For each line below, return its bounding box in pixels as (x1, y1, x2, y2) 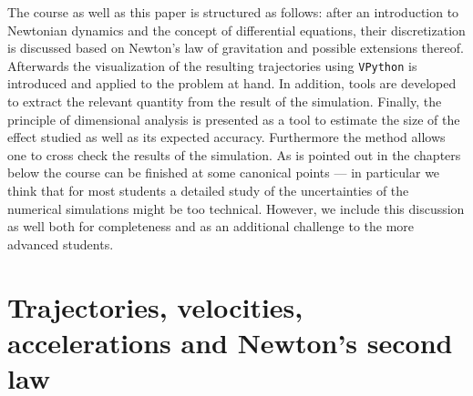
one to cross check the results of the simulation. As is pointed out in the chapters (7, 145, 461, 164)
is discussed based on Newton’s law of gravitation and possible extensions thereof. (7, 38, 464, 57)
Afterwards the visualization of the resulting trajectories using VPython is (7, 56, 417, 75)
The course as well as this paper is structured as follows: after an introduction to (7, 3, 459, 21)
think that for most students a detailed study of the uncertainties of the (7, 181, 409, 199)
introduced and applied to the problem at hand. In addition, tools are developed (7, 74, 457, 93)
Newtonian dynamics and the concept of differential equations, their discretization (7, 20, 466, 39)
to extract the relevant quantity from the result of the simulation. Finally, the (7, 92, 442, 111)
